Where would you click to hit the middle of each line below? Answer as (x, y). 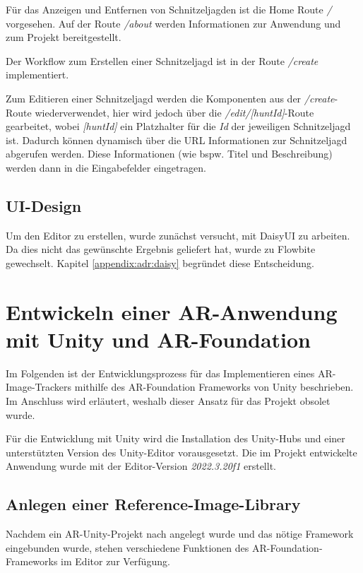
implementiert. (37, 75)
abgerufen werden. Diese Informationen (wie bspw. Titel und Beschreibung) (169, 154)
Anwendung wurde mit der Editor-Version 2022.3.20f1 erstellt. (141, 466)
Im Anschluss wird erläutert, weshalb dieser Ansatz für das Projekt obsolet (168, 401)
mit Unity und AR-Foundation (159, 339)
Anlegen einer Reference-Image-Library (153, 504)
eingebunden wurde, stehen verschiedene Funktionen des (127, 547)
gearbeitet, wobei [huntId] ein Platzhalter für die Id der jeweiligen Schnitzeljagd (178, 126)
